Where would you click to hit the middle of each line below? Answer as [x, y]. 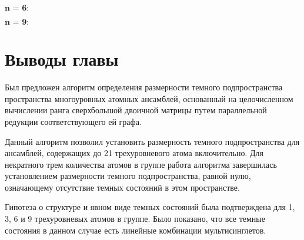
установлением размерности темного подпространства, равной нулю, [128, 176]
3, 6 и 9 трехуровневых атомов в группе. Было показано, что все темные [135, 219]
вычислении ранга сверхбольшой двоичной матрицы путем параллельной [136, 110]
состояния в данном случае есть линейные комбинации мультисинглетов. [136, 230]
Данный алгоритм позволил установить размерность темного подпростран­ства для [152, 141]
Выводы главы [62, 59]
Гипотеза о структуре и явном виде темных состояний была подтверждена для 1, [150, 207]
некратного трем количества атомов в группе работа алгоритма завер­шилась [141, 164]
